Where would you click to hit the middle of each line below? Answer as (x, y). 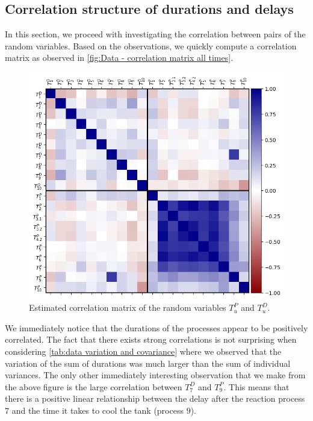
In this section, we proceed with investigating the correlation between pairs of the (155, 34)
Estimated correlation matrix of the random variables (128, 307)
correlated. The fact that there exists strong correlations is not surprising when (151, 339)
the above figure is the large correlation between (94, 386)
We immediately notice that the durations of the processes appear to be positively (156, 327)
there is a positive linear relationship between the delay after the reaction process (155, 398)
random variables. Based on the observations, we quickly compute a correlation (151, 45)
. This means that (256, 386)
